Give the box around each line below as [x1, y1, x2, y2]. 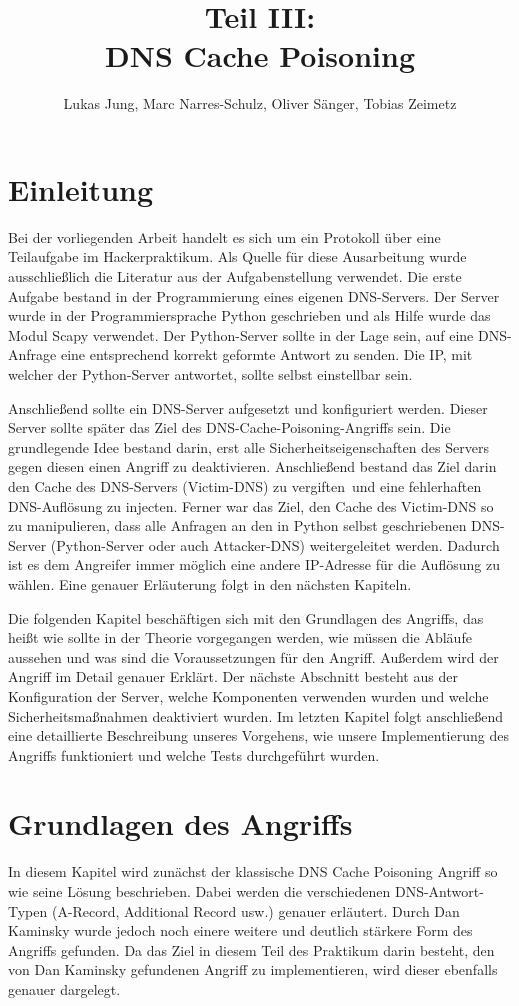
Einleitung [8, 168, 154, 209]
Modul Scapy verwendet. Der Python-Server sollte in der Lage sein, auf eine [8, 324, 474, 345]
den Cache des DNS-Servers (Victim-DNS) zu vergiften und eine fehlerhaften [8, 475, 482, 496]
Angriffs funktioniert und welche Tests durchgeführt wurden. [8, 744, 380, 765]
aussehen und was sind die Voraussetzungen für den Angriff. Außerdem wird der [8, 646, 499, 667]
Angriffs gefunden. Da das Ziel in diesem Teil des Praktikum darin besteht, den [8, 939, 495, 960]
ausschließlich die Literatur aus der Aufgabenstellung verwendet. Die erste [8, 266, 462, 287]
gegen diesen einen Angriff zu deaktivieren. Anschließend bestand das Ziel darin [8, 456, 497, 477]
